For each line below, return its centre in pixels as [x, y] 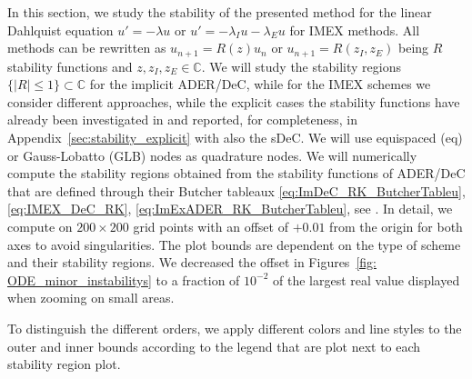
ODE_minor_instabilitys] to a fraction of [124, 279]
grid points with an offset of [211, 226]
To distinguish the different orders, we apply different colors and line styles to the [235, 328]
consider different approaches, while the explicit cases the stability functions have [234, 101]
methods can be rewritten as [87, 48]
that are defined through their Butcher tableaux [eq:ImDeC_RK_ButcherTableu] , [236, 190]
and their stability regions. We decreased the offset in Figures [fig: [192, 262]
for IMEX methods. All [355, 30]
